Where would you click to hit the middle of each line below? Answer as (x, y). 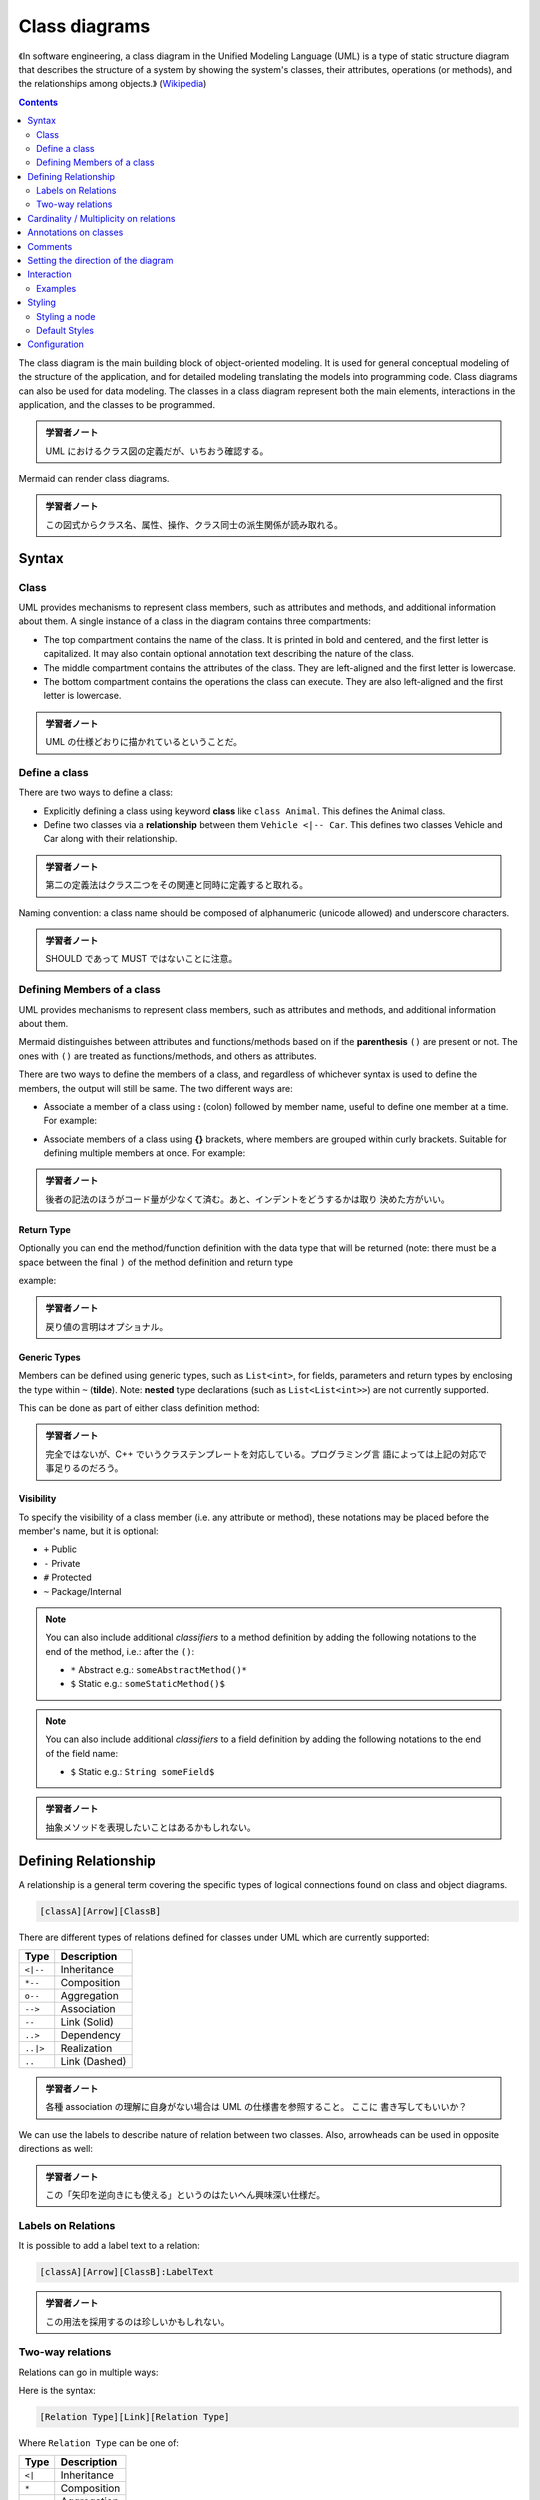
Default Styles (65, 330)
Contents (38, 102)
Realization (86, 2048)
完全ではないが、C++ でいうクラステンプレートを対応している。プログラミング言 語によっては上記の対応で (266, 1454)
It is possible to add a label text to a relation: (109, 2246)
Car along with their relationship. (110, 839)
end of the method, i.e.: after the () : (120, 1651)
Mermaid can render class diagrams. (94, 479)
